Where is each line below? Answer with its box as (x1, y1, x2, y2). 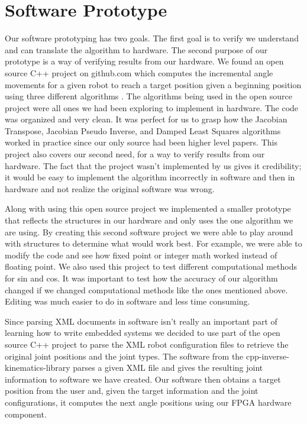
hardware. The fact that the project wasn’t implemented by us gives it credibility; (5, 159, 302, 171)
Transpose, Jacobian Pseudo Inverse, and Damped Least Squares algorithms (5, 124, 281, 137)
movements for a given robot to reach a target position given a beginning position (5, 78, 302, 90)
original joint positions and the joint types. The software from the (5, 349, 244, 362)
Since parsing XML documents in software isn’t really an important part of (5, 315, 277, 327)
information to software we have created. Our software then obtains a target (5, 373, 281, 385)
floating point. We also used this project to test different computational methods (5, 260, 297, 273)
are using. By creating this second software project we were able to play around (5, 225, 293, 238)
